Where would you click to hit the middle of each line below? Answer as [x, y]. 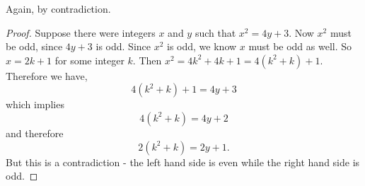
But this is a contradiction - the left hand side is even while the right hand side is [183, 162]
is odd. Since [123, 46]
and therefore [35, 133]
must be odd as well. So [300, 46]
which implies [35, 104]
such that [215, 32]
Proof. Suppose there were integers [81, 32]
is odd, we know [202, 46]
